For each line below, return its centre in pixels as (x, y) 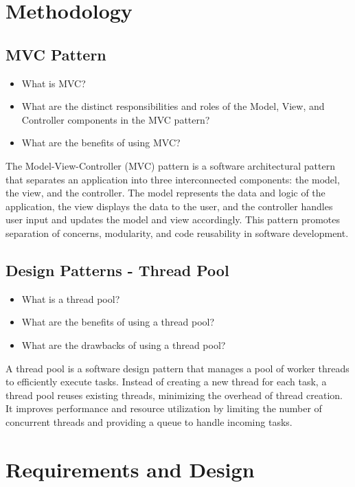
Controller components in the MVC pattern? (116, 119)
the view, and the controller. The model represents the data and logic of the (165, 193)
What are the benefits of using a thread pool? (118, 322)
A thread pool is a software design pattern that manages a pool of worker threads (177, 368)
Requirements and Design (130, 469)
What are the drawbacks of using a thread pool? (124, 344)
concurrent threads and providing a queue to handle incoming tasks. (149, 421)
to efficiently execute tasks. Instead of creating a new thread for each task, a (166, 382)
